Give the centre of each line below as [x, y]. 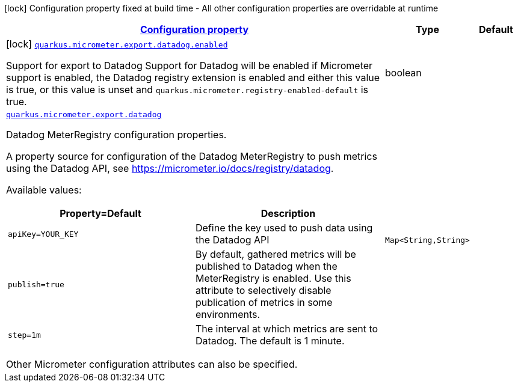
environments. [228, 314]
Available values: [44, 190]
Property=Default [100, 213]
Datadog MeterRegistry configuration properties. [116, 135]
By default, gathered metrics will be [276, 254]
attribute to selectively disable [264, 290]
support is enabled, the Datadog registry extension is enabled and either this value [193, 78]
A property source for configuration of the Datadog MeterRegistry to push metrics [192, 156]
